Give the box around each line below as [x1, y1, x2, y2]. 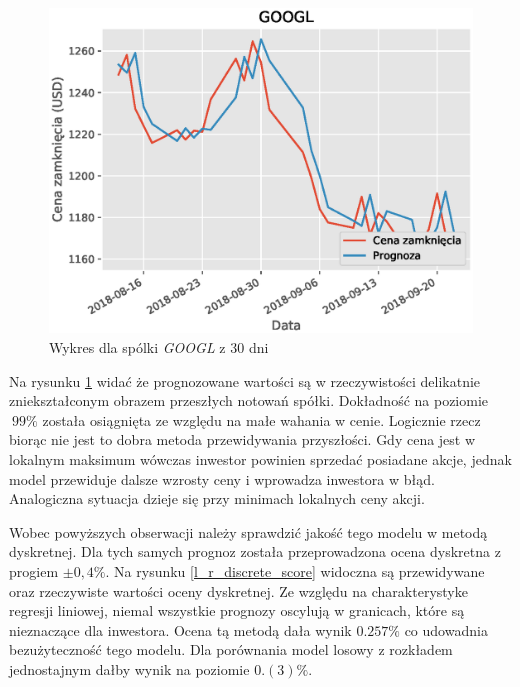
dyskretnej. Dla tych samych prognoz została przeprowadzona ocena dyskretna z [9, 541, 501, 562]
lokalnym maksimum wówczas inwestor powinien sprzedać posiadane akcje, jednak [9, 449, 512, 470]
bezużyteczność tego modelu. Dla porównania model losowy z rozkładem [9, 639, 453, 660]
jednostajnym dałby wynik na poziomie [9, 658, 250, 679]
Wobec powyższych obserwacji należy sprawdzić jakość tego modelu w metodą [9, 521, 488, 542]
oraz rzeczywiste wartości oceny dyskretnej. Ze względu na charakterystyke [9, 580, 468, 601]
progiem [9, 560, 59, 581]
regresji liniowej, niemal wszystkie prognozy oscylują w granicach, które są [9, 600, 465, 621]
